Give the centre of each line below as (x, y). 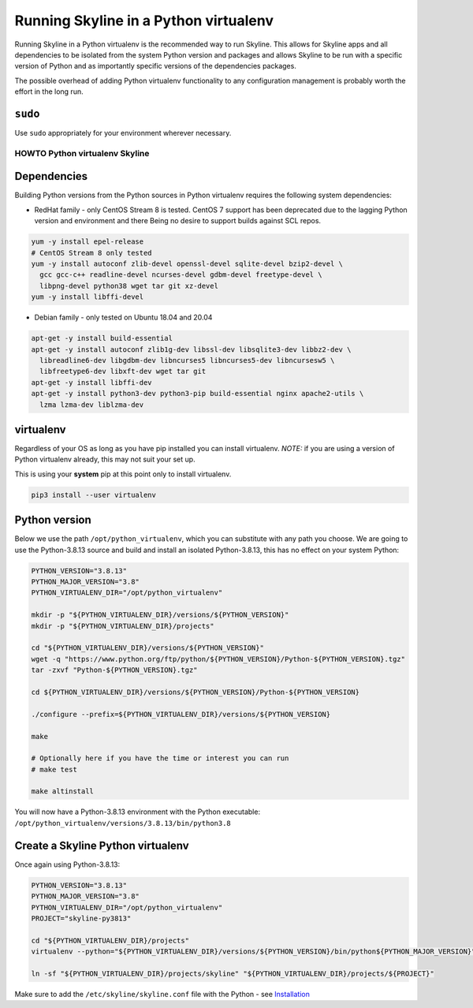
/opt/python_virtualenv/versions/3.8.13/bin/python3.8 (123, 823)
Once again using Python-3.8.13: (67, 864)
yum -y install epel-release (88, 242)
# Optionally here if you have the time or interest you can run (160, 758)
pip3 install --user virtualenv (94, 495)
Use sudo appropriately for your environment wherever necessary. (123, 133)
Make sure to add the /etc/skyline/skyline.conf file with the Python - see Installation (162, 994)
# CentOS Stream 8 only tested (92, 253)
